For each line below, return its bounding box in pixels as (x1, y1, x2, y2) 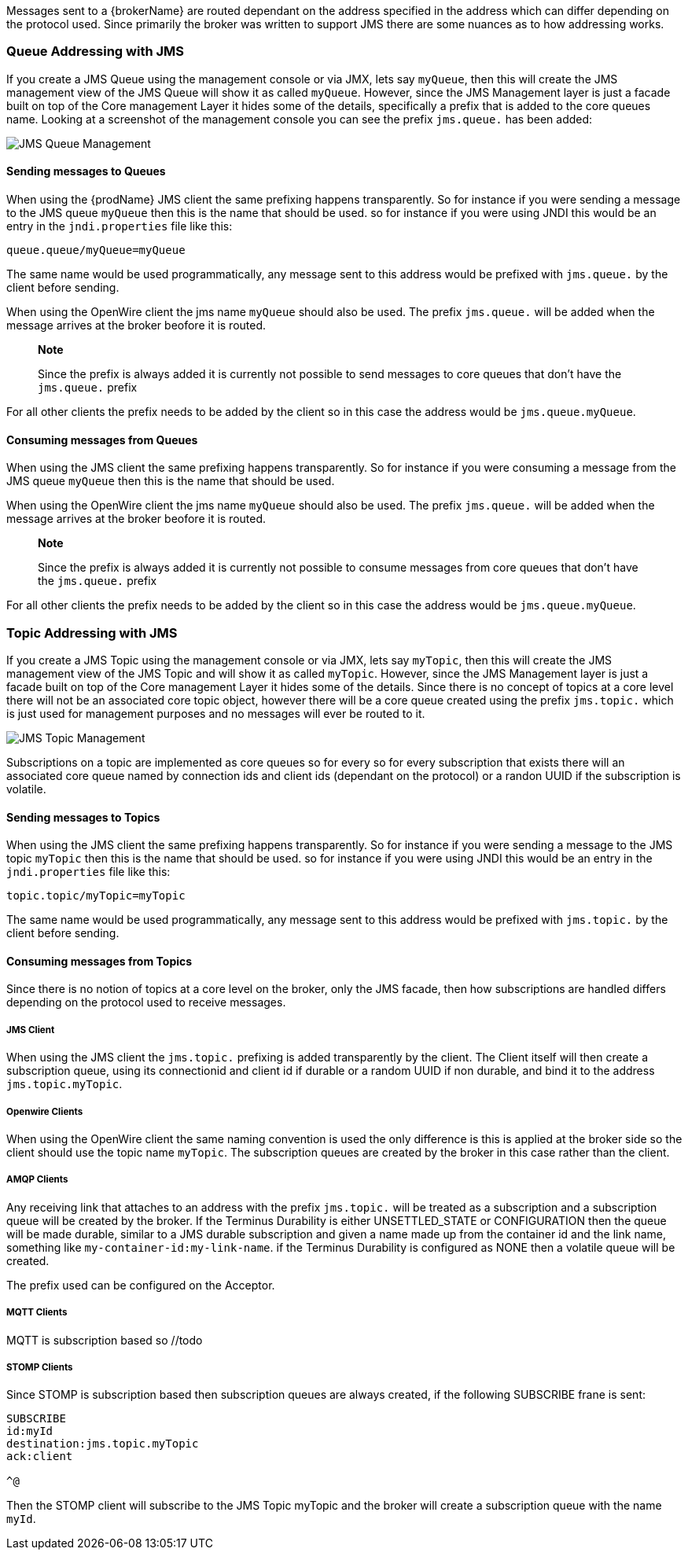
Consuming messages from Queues (6, 432, 198, 447)
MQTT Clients (6, 1307, 68, 1319)
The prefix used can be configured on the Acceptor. (6, 1278, 275, 1292)
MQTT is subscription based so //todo (6, 1333, 203, 1347)
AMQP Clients (6, 1174, 68, 1186)
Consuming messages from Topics (6, 954, 193, 968)
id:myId (6, 1425, 53, 1438)
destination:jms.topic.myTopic (6, 1437, 199, 1451)
